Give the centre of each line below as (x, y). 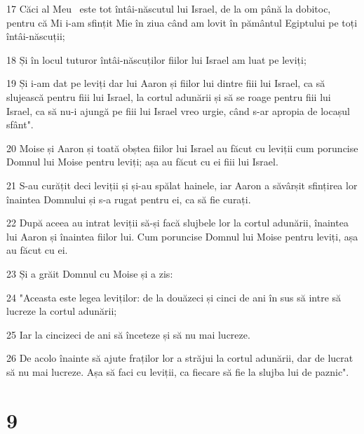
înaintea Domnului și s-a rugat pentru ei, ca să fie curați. (129, 199)
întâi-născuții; (36, 36)
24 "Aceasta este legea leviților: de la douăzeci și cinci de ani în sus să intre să (174, 297)
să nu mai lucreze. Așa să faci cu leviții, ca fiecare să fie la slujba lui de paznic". (178, 371)
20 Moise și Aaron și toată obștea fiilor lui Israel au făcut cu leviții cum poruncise (182, 148)
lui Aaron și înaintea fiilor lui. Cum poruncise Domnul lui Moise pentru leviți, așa (182, 236)
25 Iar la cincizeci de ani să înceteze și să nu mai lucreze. (128, 334)
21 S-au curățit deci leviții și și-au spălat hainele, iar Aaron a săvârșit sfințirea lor (182, 185)
